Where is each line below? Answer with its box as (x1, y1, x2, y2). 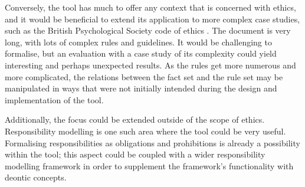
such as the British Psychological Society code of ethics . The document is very (5, 24, 291, 37)
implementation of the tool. (5, 93, 104, 106)
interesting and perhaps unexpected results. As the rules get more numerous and (5, 58, 296, 71)
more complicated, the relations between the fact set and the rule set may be (5, 70, 283, 83)
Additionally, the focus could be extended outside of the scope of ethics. (5, 113, 265, 126)
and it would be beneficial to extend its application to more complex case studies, (5, 12, 300, 25)
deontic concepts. (5, 171, 67, 183)
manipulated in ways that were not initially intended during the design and (5, 82, 277, 94)
